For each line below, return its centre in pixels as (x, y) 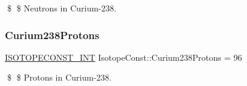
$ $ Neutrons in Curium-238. (62, 8)
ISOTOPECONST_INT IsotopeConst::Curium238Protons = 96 (123, 57)
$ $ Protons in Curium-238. (59, 77)
